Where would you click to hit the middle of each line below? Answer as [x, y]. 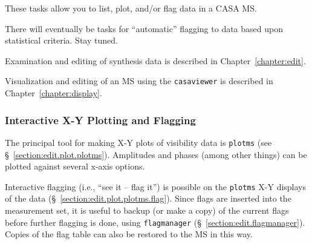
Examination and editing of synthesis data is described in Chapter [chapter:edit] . [155, 60]
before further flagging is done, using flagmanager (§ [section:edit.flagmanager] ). [155, 222]
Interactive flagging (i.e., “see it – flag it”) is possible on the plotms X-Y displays [156, 186]
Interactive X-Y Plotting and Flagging [100, 120]
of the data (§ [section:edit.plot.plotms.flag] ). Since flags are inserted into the [148, 198]
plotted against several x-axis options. [75, 166]
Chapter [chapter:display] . [54, 93]
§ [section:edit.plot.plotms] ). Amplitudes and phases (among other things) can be [156, 154]
